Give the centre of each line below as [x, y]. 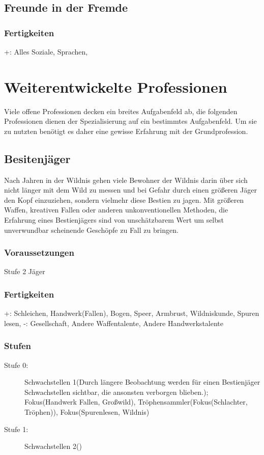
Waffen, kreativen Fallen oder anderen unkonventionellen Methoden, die [116, 210]
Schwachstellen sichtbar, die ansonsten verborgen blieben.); [116, 392]
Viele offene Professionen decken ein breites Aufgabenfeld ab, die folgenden [121, 111]
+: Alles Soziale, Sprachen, [46, 51]
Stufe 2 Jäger [25, 271]
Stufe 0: [16, 365]
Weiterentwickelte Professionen [116, 86]
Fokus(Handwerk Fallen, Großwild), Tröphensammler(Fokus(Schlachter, [136, 402]
